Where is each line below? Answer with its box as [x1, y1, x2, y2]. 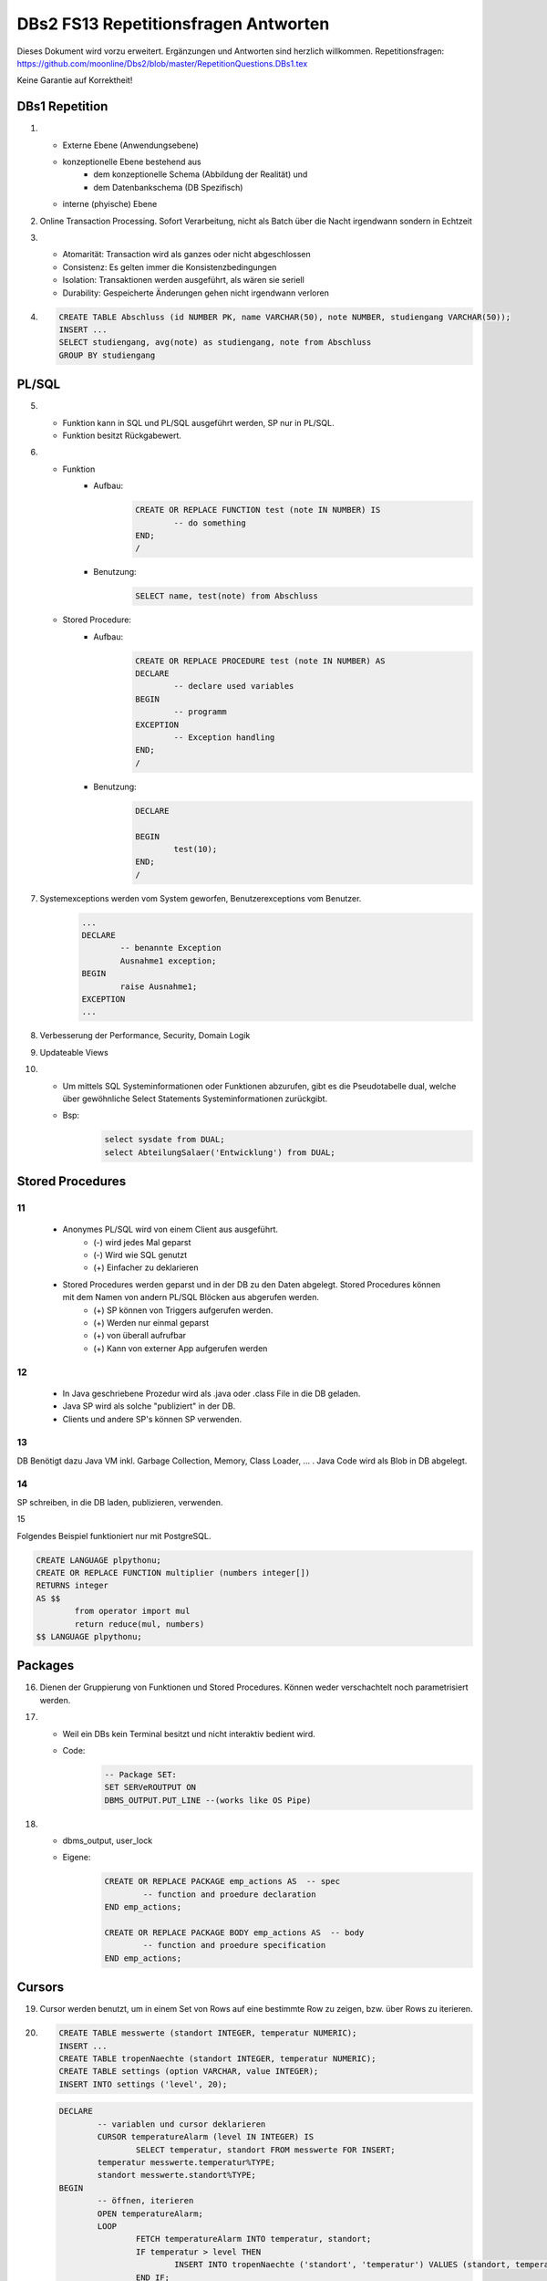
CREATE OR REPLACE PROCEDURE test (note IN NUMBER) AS [135, 655, 386, 666]
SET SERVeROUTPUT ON [104, 1782, 196, 1793]
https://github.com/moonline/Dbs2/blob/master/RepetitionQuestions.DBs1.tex [16, 57, 308, 68]
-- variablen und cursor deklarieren [97, 2119, 266, 2130]
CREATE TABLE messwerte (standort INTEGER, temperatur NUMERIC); [58, 2028, 357, 2038]
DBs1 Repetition [16, 99, 108, 114]
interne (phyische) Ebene [62, 199, 158, 210]
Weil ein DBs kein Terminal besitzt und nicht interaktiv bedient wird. [62, 1728, 316, 1739]
